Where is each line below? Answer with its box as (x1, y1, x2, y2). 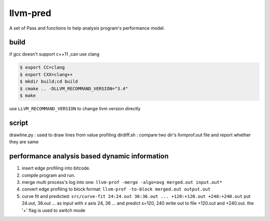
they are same (9, 139, 39, 145)
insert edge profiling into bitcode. (21, 165, 90, 171)
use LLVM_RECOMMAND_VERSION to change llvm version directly (9, 105, 141, 111)
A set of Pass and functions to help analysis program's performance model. (9, 25, 165, 31)
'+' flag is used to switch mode (21, 207, 85, 213)
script (9, 118, 28, 127)
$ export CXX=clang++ (19, 72, 73, 77)
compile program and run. (21, 172, 75, 178)
